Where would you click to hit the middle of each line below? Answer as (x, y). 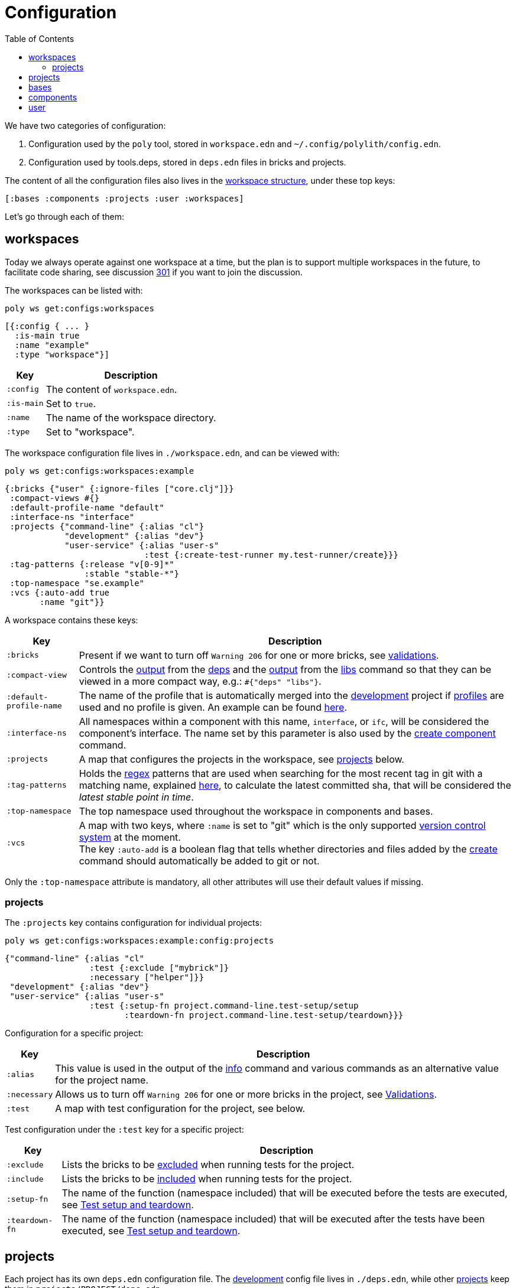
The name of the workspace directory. (131, 417)
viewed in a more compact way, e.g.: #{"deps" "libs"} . (200, 681)
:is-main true (47, 335)
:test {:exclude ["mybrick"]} (159, 968)
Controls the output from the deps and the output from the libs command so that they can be (285, 669)
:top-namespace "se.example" (77, 583)
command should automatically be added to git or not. (199, 861)
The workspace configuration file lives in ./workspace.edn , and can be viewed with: (172, 453)
